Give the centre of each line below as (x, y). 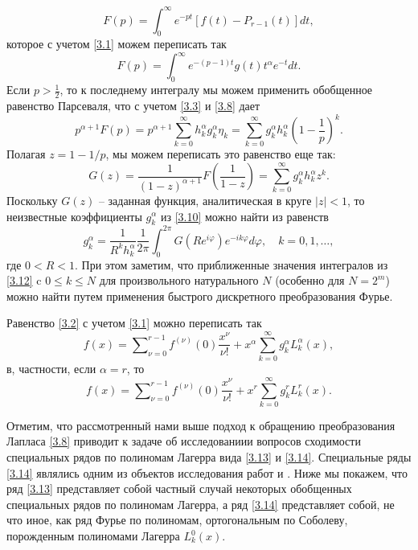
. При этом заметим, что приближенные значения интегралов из (232, 264)
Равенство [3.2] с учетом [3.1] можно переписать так (134, 323)
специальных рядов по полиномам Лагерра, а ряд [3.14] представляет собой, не (201, 504)
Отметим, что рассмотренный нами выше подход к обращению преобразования (201, 425)
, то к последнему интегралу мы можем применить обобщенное (216, 90)
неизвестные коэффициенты (74, 216)
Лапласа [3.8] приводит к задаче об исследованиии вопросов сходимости (184, 441)
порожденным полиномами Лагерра (93, 536)
